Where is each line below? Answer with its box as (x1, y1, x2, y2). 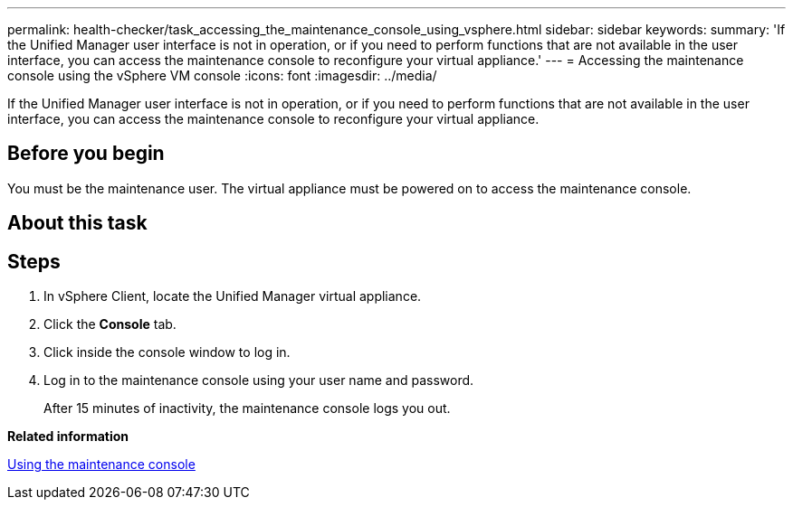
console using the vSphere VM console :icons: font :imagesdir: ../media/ (7, 68, 437, 83)
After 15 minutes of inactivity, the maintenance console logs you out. (43, 400, 451, 417)
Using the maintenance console (7, 456, 196, 473)
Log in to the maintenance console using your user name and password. (43, 372, 474, 389)
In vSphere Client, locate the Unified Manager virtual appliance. (43, 288, 422, 305)
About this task (7, 211, 148, 235)
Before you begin (7, 142, 165, 165)
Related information (7, 428, 129, 445)
